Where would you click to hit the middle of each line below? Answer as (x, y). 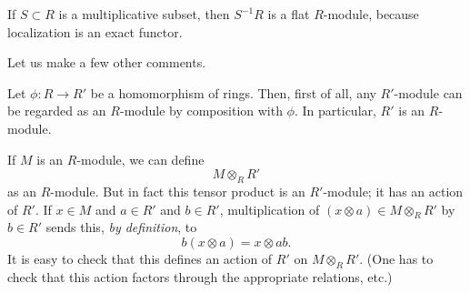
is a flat (289, 14)
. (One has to (396, 258)
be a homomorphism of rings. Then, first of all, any (233, 92)
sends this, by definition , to (121, 227)
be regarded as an (57, 111)
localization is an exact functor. (95, 31)
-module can (428, 92)
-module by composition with (201, 111)
